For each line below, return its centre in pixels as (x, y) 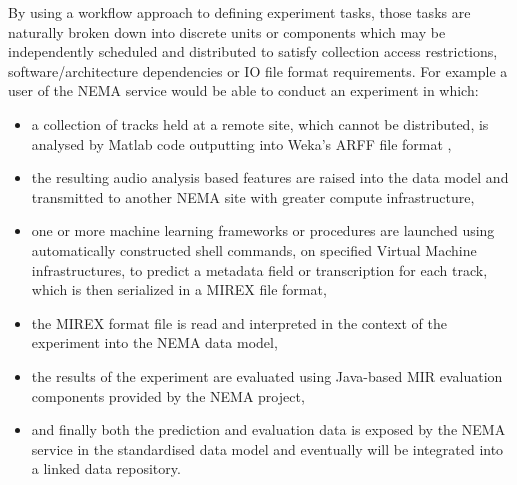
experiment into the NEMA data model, (154, 342)
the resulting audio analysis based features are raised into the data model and (270, 177)
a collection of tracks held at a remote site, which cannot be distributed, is (260, 123)
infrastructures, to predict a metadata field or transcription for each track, (259, 269)
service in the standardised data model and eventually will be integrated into (267, 448)
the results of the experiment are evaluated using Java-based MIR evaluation (267, 375)
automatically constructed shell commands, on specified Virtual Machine (254, 249)
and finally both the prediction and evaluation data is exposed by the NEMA (268, 429)
